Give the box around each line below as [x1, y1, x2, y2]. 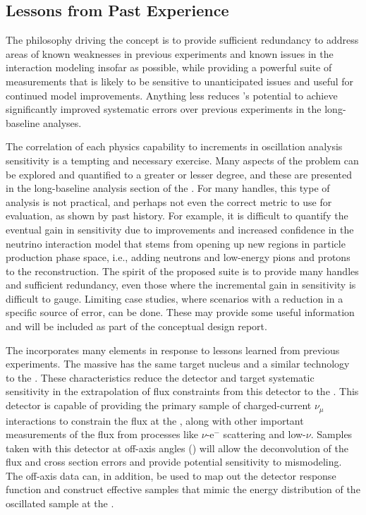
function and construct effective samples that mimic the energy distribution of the [6, 482, 360, 497]
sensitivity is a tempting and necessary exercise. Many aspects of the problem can [6, 152, 359, 167]
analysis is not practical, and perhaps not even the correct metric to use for [6, 194, 332, 209]
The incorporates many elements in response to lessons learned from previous [6, 342, 340, 357]
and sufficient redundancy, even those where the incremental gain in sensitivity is [6, 277, 356, 292]
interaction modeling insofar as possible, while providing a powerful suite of [6, 60, 332, 75]
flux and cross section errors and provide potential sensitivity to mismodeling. [6, 454, 342, 469]
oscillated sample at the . [6, 496, 114, 511]
